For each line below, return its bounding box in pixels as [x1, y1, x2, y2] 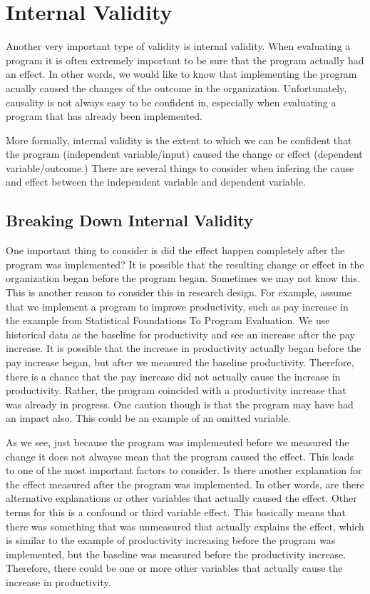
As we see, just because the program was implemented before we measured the [6, 434, 349, 449]
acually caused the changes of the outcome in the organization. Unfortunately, [6, 80, 347, 95]
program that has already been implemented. [6, 109, 202, 124]
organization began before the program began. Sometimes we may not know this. [6, 271, 360, 286]
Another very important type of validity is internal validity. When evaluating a [6, 39, 351, 54]
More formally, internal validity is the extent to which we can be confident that [6, 132, 352, 147]
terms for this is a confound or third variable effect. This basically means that [6, 504, 346, 519]
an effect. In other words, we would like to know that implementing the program [6, 66, 357, 81]
